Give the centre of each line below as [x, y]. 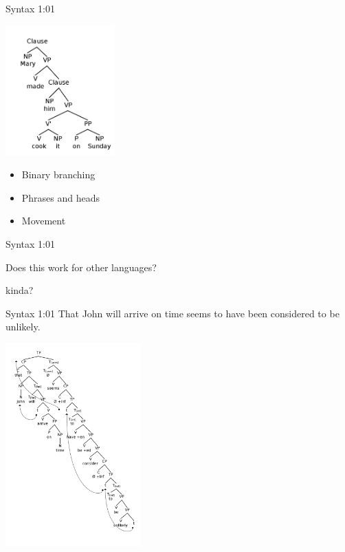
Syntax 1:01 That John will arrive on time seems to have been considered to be [172, 313]
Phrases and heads [61, 197]
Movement [44, 221]
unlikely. [23, 327]
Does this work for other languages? [81, 267]
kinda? [20, 290]
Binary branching [58, 174]
